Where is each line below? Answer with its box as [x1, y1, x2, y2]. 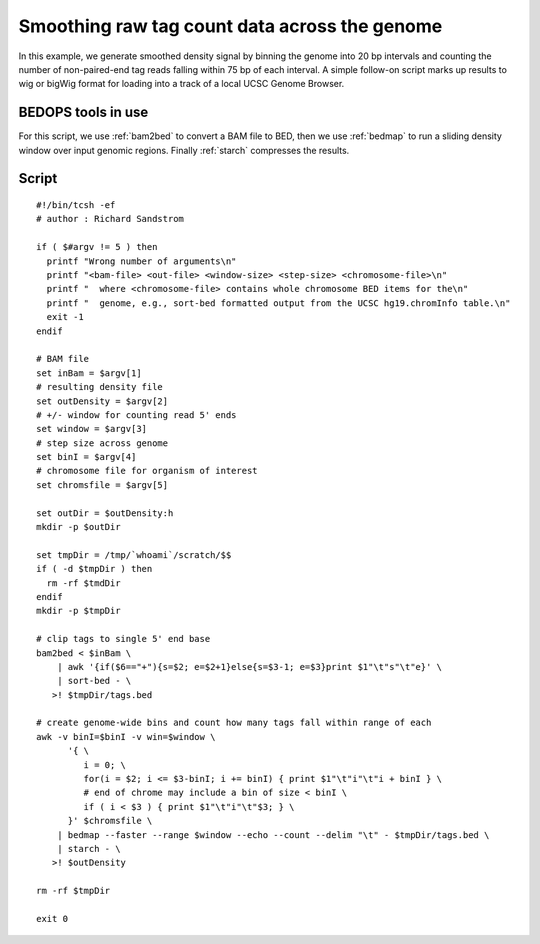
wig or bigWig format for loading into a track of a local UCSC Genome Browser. [18, 78, 345, 90]
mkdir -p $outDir [36, 521, 121, 533]
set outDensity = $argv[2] [36, 395, 169, 407]
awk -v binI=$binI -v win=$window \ [36, 731, 216, 742]
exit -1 [46, 311, 84, 323]
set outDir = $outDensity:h [36, 507, 174, 519]
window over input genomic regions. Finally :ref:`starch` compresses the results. [18, 144, 350, 156]
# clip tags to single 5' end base [36, 633, 211, 645]
